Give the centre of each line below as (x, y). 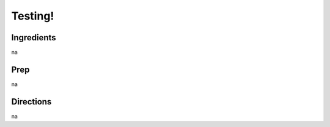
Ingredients (34, 38)
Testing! (33, 16)
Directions (31, 102)
